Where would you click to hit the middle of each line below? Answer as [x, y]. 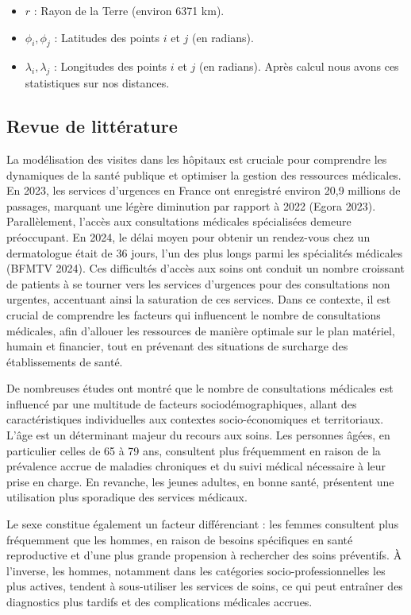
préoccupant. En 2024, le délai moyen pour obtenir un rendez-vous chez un [188, 236]
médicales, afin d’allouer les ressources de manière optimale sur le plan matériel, [201, 330]
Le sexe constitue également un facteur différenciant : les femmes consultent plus [203, 524]
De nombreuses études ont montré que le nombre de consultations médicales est [200, 388]
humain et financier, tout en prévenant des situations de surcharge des [177, 346]
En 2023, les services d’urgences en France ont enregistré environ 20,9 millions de [204, 190]
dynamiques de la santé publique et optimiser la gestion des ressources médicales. [204, 174]
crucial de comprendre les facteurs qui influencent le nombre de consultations [194, 314]
